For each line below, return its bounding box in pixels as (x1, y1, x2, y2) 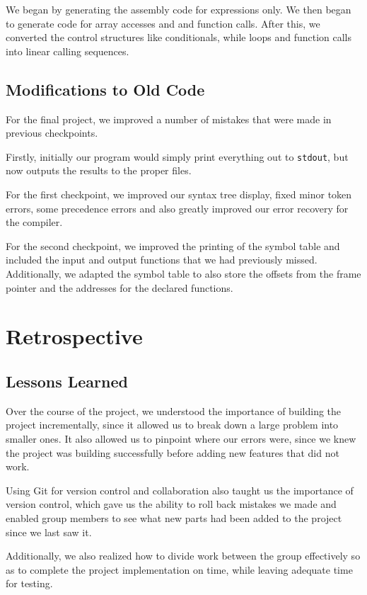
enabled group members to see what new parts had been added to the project (6, 510, 342, 525)
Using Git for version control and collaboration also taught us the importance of (6, 482, 354, 497)
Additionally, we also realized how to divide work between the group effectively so (6, 548, 361, 563)
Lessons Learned (6, 370, 128, 392)
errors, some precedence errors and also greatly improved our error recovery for (6, 200, 349, 215)
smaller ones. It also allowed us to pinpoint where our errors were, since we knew (6, 431, 356, 446)
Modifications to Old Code (6, 78, 205, 100)
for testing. (6, 576, 53, 591)
